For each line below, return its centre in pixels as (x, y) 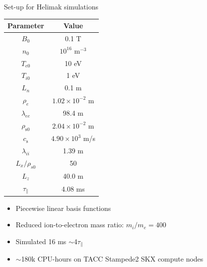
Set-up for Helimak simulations (51, 6)
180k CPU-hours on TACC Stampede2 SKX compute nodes (112, 259)
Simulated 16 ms (41, 241)
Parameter (26, 26)
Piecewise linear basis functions (63, 208)
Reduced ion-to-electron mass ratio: (70, 225)
